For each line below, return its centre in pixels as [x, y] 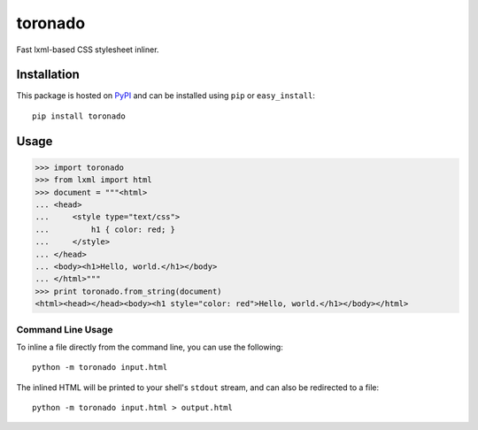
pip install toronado [79, 116]
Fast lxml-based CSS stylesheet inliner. [88, 50]
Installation [48, 75]
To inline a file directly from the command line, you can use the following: [150, 347]
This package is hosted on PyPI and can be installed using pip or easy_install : [166, 96]
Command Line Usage [65, 329]
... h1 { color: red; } [105, 229]
